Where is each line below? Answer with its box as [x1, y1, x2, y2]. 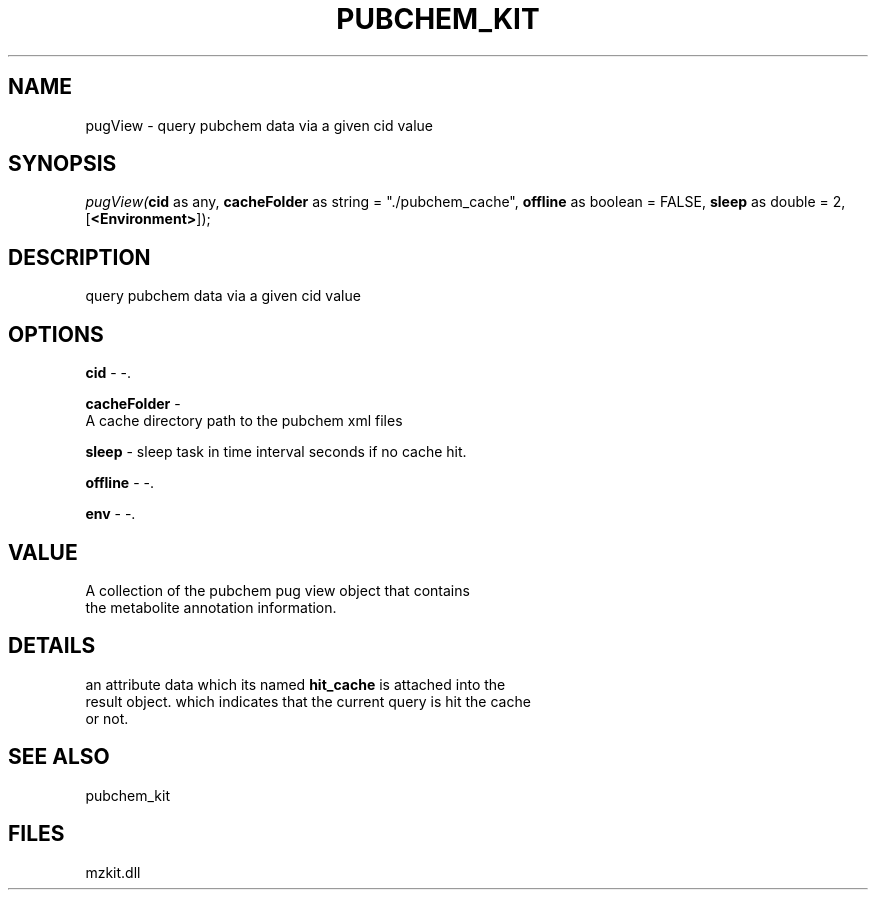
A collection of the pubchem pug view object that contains [85, 581, 470, 599]
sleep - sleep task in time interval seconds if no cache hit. [85, 443, 467, 461]
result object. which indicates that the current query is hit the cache [85, 692, 531, 710]
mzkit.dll [85, 863, 141, 881]
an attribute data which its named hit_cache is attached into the [85, 675, 506, 693]
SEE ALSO [8, 744, 110, 770]
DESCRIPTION [8, 244, 151, 270]
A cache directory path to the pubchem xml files [85, 412, 403, 430]
